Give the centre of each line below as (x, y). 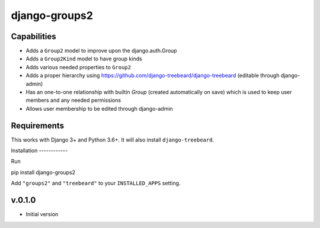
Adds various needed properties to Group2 (79, 67)
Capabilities (33, 36)
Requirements (38, 125)
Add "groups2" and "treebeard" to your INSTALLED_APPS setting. (96, 183)
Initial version (42, 214)
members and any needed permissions (73, 100)
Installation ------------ (39, 150)
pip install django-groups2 (43, 172)
